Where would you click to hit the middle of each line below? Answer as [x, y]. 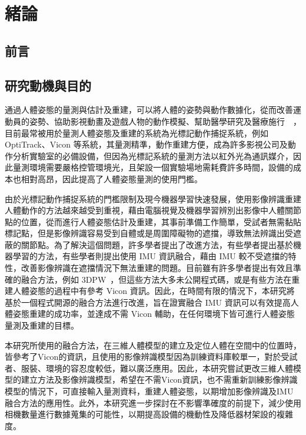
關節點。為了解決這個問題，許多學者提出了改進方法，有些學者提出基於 [157, 244]
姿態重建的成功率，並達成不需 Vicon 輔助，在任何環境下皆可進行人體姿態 [154, 314]
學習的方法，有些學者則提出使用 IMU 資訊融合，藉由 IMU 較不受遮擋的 [150, 256]
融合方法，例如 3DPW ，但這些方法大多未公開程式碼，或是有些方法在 [156, 279]
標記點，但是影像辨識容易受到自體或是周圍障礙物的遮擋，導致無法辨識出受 [149, 233]
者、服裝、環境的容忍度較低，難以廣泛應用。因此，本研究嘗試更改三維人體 [149, 368]
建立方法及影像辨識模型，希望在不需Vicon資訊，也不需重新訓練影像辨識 [159, 379]
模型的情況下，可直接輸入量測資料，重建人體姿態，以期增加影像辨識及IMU [149, 391]
